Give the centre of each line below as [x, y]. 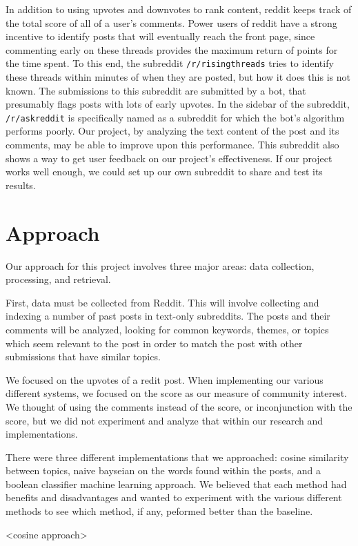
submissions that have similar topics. [83, 357]
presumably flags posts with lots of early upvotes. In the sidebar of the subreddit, [178, 104]
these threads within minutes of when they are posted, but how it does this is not [178, 77]
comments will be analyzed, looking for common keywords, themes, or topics [167, 329]
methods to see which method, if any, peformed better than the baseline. [159, 511]
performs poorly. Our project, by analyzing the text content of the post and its [172, 131]
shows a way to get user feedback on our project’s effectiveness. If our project [169, 158]
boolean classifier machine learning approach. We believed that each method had [176, 484]
